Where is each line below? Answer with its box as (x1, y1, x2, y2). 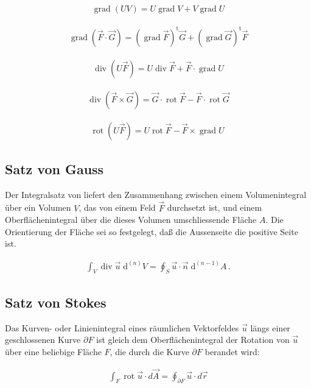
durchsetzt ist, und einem (167, 201, 262, 214)
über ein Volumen (5, 201, 71, 214)
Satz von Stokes (5, 292, 107, 311)
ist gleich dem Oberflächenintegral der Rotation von (96, 333, 290, 346)
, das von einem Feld (79, 201, 156, 214)
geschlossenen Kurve (5, 333, 81, 346)
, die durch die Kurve (110, 345, 189, 358)
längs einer (250, 321, 290, 334)
